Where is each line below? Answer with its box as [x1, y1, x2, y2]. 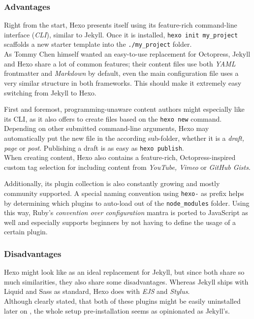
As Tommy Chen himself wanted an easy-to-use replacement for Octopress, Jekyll [4, 49, 251, 59]
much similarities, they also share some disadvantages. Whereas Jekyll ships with [4, 276, 249, 287]
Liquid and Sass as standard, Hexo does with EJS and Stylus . [4, 286, 190, 296]
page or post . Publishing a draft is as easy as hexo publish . [4, 142, 184, 153]
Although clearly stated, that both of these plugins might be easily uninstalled [4, 296, 241, 306]
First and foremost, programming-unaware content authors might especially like [4, 104, 245, 114]
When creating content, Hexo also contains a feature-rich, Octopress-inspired [4, 152, 236, 162]
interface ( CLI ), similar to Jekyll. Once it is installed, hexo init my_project [4, 29, 238, 39]
